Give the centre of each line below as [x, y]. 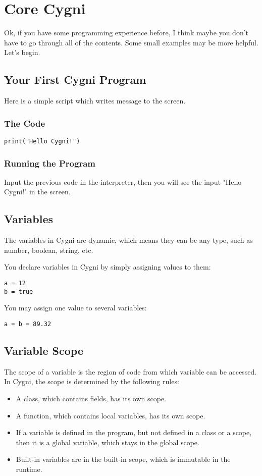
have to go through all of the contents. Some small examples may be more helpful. [131, 42]
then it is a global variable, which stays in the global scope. [108, 442]
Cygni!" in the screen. [37, 192]
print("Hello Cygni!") [42, 141]
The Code [25, 123]
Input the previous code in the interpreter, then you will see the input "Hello [123, 181]
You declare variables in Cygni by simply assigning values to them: [108, 267]
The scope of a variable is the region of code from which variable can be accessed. [130, 371]
